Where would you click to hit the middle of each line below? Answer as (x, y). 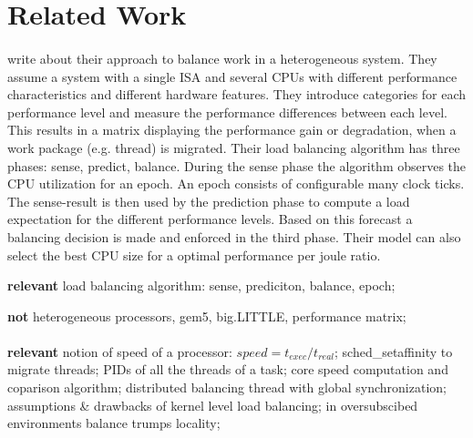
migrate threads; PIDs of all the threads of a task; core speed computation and (228, 369)
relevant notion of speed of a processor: (120, 351)
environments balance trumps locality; (114, 423)
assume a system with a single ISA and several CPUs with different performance (232, 76)
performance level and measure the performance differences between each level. (227, 112)
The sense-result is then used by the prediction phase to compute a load (209, 201)
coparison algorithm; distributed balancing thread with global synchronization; (227, 387)
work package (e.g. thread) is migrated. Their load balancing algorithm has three (234, 147)
